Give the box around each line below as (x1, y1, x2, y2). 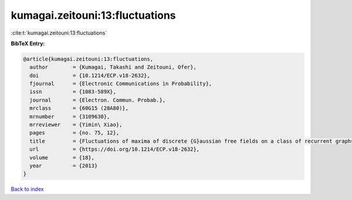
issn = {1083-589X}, (29, 89, 117, 95)
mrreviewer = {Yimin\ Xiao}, (29, 121, 123, 128)
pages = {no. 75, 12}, (29, 130, 120, 136)
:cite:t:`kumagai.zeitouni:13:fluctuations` (11, 29, 107, 36)
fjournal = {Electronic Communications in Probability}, (29, 80, 212, 87)
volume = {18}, (29, 154, 95, 161)
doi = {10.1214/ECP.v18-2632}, (29, 72, 151, 79)
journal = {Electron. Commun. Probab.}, (29, 97, 166, 103)
